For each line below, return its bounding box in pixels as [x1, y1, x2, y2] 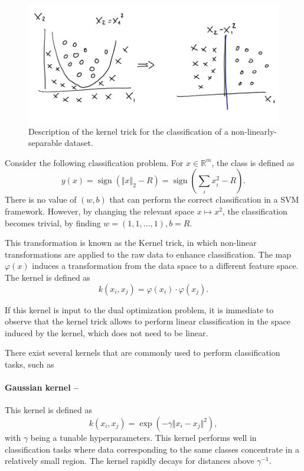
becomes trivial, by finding [5, 216, 101, 229]
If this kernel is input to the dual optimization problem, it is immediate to [5, 303, 274, 316]
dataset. [64, 137, 93, 149]
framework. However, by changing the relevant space [5, 205, 195, 217]
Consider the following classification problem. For [5, 156, 184, 168]
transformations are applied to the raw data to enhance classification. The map [5, 248, 292, 260]
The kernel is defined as [5, 271, 90, 284]
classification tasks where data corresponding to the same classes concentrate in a [5, 443, 299, 455]
